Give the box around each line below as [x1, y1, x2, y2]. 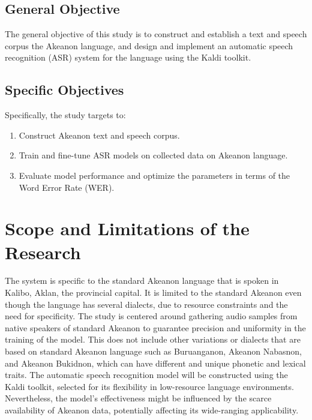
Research [5, 239, 81, 264]
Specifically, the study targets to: [5, 109, 126, 121]
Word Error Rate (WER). [19, 181, 115, 193]
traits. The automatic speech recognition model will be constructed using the [5, 368, 288, 381]
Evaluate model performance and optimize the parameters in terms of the [19, 169, 290, 181]
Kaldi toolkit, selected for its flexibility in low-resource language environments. [5, 380, 294, 392]
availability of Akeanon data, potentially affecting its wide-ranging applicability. [5, 404, 299, 416]
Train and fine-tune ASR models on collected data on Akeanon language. [19, 149, 288, 161]
